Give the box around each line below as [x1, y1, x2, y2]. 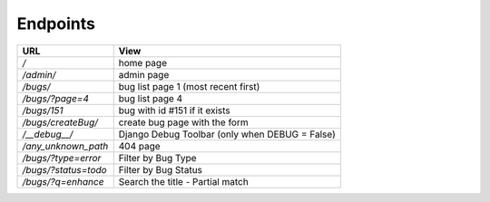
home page [118, 56, 168, 69]
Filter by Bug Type [118, 151, 197, 164]
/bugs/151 [22, 104, 64, 117]
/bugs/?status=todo [22, 163, 108, 176]
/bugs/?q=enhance [22, 175, 104, 188]
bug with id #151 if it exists [118, 104, 230, 117]
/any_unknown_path [22, 139, 109, 152]
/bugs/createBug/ [22, 116, 99, 129]
